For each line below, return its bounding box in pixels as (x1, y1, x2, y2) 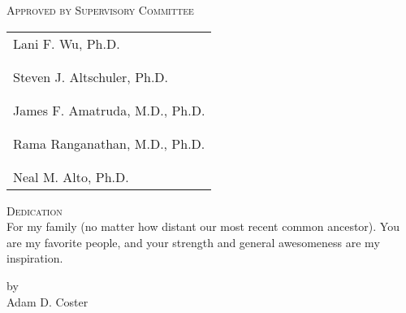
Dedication (6, 202, 63, 219)
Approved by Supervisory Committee (6, 2, 194, 18)
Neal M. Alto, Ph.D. (13, 167, 129, 186)
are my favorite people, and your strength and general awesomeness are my (6, 233, 380, 250)
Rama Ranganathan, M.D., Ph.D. (13, 133, 205, 153)
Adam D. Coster (6, 293, 89, 310)
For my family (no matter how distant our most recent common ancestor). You (6, 218, 400, 235)
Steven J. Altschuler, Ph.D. (13, 67, 169, 86)
